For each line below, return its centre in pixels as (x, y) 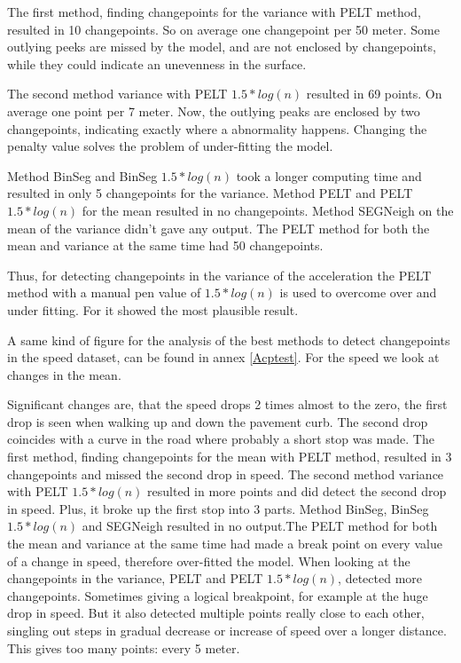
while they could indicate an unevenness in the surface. (157, 63)
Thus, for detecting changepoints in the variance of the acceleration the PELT (219, 275)
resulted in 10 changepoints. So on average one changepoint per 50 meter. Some (223, 29)
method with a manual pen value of (104, 292)
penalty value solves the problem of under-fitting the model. (170, 146)
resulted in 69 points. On (374, 94)
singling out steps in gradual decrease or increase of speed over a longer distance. (227, 630)
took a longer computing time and (329, 175)
